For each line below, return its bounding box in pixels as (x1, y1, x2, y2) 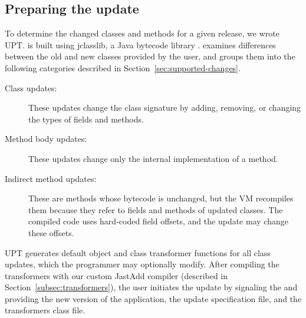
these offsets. (28, 226, 74, 238)
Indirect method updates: (5, 172, 97, 184)
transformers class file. (5, 304, 85, 316)
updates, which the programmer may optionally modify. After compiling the (5, 258, 279, 270)
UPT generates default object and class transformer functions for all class (5, 246, 271, 259)
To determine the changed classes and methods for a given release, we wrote (5, 27, 279, 39)
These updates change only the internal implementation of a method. (28, 152, 278, 164)
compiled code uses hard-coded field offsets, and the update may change (28, 215, 288, 227)
